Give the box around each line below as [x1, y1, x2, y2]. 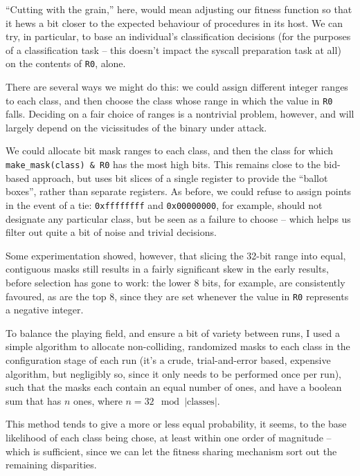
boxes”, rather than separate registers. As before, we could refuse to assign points [6, 184, 352, 199]
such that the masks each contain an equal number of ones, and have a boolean [6, 380, 342, 394]
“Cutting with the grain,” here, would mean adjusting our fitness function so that [6, 2, 352, 16]
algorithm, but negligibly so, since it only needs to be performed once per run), [6, 366, 342, 381]
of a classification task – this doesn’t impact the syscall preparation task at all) [6, 42, 341, 57]
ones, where [73, 393, 123, 408]
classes [187, 396, 215, 407]
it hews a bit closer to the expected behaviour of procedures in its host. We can [6, 15, 343, 30]
